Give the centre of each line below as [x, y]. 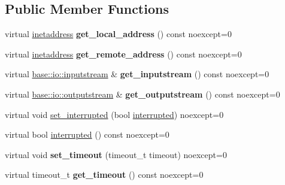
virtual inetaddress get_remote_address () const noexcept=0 [123, 54]
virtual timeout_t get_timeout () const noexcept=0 [104, 175]
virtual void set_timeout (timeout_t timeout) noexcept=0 [116, 154]
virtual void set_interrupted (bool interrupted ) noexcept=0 [114, 114]
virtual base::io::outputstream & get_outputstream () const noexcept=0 [142, 94]
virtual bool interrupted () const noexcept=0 [87, 134]
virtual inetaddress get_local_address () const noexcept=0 [118, 34]
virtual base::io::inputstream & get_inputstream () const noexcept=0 [137, 74]
